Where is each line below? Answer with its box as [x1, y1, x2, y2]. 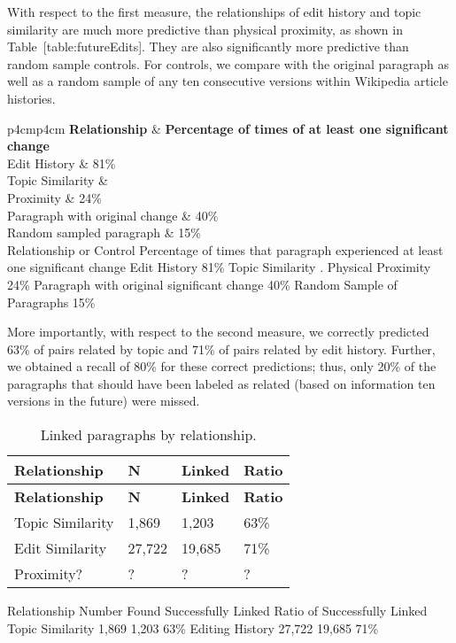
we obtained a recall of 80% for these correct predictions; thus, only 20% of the [7, 357, 437, 376]
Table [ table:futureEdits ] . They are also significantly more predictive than [7, 37, 409, 56]
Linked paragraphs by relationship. [40, 424, 257, 445]
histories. [7, 89, 56, 107]
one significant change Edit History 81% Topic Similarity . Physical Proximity [7, 258, 431, 276]
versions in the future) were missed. [7, 391, 200, 410]
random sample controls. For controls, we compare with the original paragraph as [7, 54, 449, 73]
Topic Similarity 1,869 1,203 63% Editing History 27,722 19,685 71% [7, 618, 379, 637]
